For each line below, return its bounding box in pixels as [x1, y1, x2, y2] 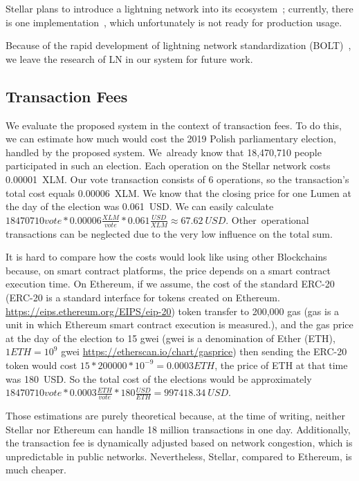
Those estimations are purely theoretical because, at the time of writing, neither [6, 408, 345, 422]
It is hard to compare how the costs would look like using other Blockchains [6, 249, 327, 264]
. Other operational [225, 212, 309, 227]
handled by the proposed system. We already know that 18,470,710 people [6, 144, 322, 159]
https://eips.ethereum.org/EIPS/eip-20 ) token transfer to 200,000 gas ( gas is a [6, 303, 340, 318]
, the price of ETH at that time [214, 357, 348, 372]
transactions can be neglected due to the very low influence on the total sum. [6, 226, 333, 240]
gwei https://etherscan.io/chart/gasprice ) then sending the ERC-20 [61, 344, 347, 359]
